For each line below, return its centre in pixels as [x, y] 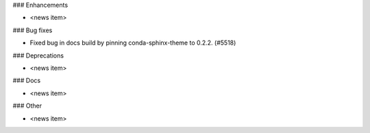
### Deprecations [38, 56]
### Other [27, 106]
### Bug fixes [33, 30]
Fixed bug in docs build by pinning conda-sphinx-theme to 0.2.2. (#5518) [133, 43]
